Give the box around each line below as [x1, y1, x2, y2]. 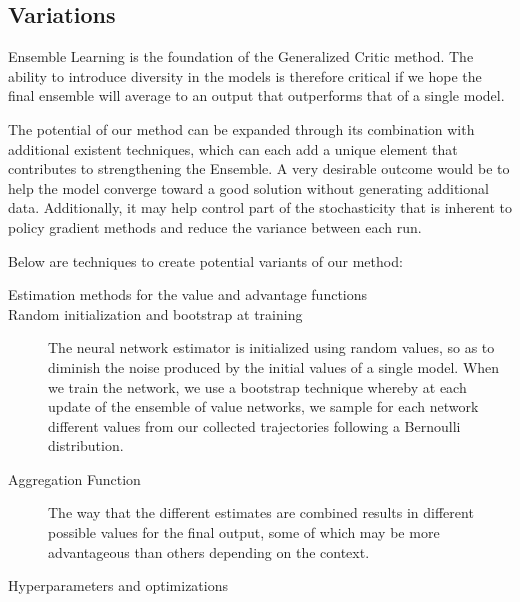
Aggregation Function [8, 468, 141, 489]
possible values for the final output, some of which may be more [48, 522, 440, 543]
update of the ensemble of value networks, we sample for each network [48, 396, 479, 417]
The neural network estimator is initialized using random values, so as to [48, 337, 495, 358]
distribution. [48, 435, 124, 456]
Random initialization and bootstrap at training [8, 303, 303, 324]
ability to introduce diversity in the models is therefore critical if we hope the [8, 65, 482, 86]
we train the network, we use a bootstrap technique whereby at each [48, 376, 467, 397]
